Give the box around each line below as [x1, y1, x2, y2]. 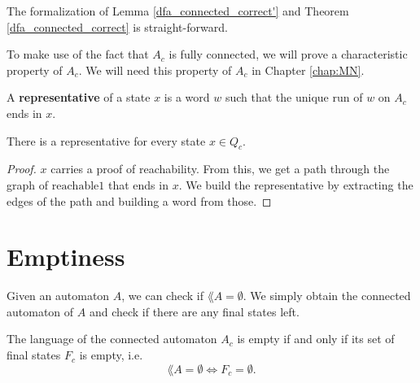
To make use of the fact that [7, 46, 149, 63]
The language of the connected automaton [7, 330, 217, 347]
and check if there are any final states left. [89, 302, 300, 320]
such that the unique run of [225, 89, 363, 106]
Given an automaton [7, 287, 110, 304]
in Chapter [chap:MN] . [252, 61, 365, 78]
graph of [7, 176, 49, 193]
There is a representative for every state [7, 132, 206, 149]
